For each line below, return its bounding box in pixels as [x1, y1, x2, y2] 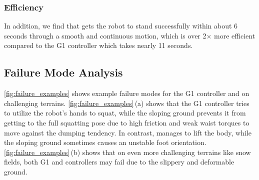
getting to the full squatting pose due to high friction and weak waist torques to [4, 117, 249, 127]
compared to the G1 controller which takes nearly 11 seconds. [4, 40, 193, 50]
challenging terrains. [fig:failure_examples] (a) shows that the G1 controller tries [4, 97, 249, 108]
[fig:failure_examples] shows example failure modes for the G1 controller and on [4, 88, 249, 98]
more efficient [214, 30, 255, 40]
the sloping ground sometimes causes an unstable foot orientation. [4, 137, 206, 147]
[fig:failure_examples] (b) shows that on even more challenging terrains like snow [4, 146, 251, 157]
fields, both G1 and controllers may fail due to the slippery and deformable [4, 156, 234, 167]
